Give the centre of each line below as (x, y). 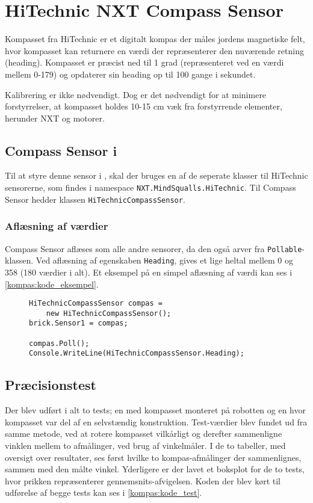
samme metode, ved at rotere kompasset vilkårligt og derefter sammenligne (144, 434)
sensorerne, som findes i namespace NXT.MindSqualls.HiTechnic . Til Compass (150, 187)
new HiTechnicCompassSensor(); (109, 313)
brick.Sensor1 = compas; (79, 323)
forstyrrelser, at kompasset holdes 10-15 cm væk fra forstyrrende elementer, (144, 106)
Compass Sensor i (61, 150)
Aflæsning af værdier (57, 226)
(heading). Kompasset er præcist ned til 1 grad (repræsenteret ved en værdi (144, 62)
